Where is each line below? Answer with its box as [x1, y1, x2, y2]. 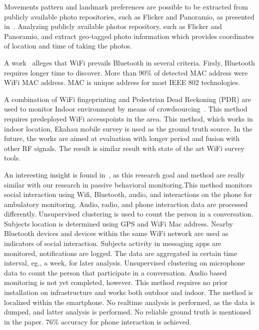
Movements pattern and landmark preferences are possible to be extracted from [4, 1, 248, 11]
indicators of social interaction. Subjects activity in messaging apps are [4, 238, 221, 248]
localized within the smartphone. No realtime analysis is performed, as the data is [4, 296, 255, 307]
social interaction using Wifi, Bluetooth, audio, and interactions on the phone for [4, 189, 252, 199]
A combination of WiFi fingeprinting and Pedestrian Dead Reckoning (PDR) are [4, 93, 251, 104]
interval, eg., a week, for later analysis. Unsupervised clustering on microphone [4, 257, 245, 268]
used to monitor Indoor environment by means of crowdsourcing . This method [4, 103, 247, 114]
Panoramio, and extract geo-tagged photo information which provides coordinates [4, 30, 254, 41]
